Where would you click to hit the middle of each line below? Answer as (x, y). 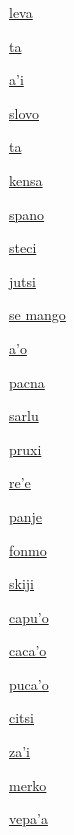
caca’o (28, 650)
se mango (37, 314)
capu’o (29, 616)
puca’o (29, 683)
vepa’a (28, 818)
